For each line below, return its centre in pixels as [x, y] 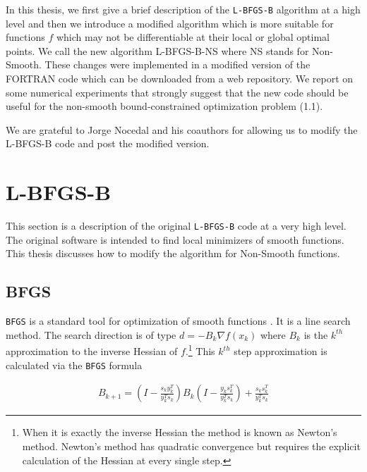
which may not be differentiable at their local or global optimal [193, 37]
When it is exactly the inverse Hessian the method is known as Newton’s [180, 432]
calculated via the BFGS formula [74, 365]
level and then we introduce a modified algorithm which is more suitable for [170, 23]
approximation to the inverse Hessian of [92, 351]
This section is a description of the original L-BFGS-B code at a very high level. [176, 226]
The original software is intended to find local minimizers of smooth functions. [175, 239]
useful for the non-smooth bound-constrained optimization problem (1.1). [164, 106]
